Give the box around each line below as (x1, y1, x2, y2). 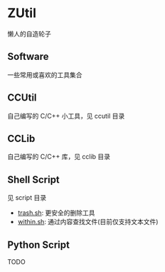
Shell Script (7, 173, 60, 186)
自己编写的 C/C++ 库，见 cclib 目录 (7, 152, 111, 161)
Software (7, 51, 49, 63)
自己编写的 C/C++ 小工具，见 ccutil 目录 (7, 111, 125, 120)
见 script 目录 (7, 193, 47, 202)
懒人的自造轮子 (7, 29, 51, 38)
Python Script (7, 238, 70, 251)
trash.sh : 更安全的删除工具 (17, 208, 95, 217)
